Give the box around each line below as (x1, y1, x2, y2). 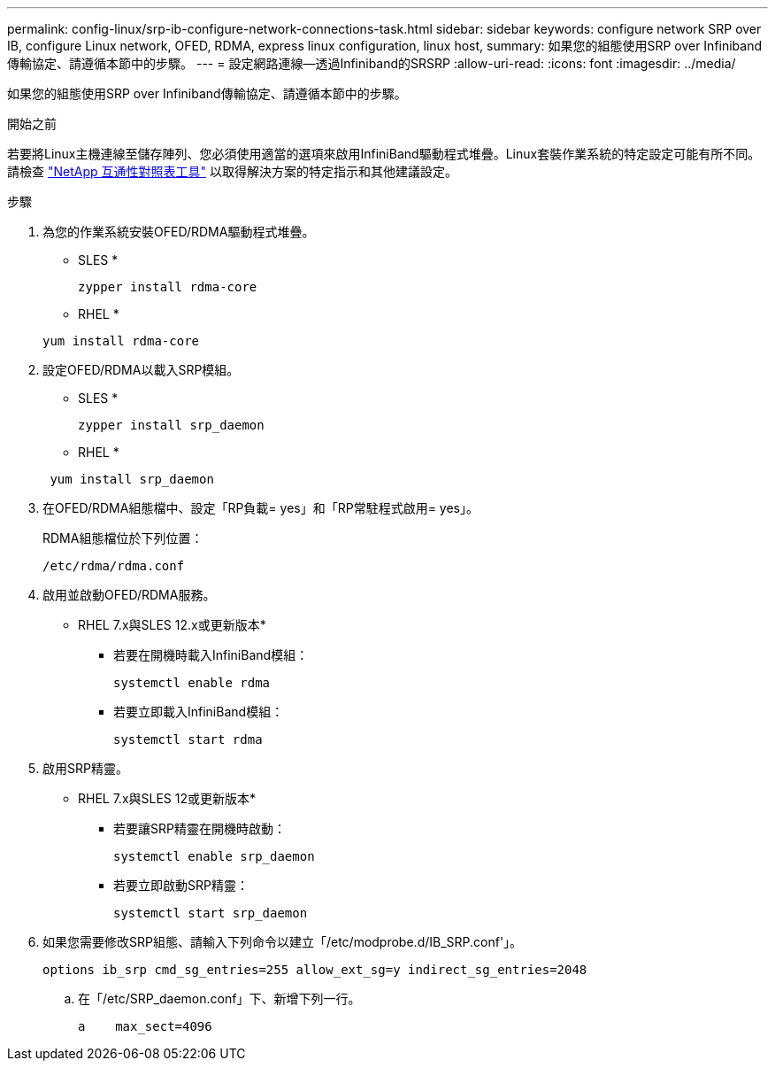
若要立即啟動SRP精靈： (113, 878, 249, 893)
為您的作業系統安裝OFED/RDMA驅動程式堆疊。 (42, 224, 315, 239)
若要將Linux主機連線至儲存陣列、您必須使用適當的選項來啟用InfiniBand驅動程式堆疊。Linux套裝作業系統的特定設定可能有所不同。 (7, 146, 761, 161)
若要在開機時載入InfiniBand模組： (113, 647, 309, 662)
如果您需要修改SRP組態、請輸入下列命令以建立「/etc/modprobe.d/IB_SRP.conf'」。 (42, 934, 523, 949)
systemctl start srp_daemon (113, 906, 308, 920)
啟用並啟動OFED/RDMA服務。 (42, 587, 216, 602)
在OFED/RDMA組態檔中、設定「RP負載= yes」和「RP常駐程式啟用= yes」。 (42, 500, 479, 515)
